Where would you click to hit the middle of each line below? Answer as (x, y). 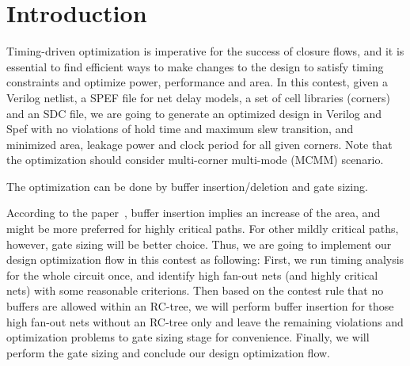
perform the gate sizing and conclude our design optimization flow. (169, 352)
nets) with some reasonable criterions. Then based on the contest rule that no (195, 290)
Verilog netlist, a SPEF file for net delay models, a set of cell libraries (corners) (198, 97)
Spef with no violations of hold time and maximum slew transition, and (180, 129)
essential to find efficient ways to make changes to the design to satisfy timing (195, 66)
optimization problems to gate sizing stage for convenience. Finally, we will (188, 337)
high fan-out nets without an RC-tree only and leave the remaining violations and (205, 321)
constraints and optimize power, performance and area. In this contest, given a (197, 82)
